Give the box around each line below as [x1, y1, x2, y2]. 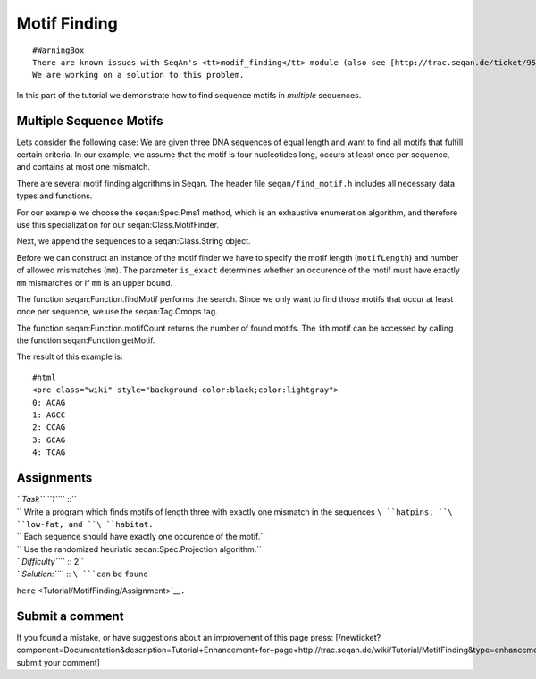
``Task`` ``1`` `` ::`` [16, 494, 78, 505]
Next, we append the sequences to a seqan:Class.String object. [16, 236, 251, 247]
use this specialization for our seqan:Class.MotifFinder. [16, 219, 219, 230]
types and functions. [16, 190, 93, 201]
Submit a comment [16, 608, 124, 624]
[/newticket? [335, 632, 381, 642]
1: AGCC [32, 410, 66, 420]
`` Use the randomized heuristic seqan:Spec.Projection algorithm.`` [16, 543, 263, 554]
